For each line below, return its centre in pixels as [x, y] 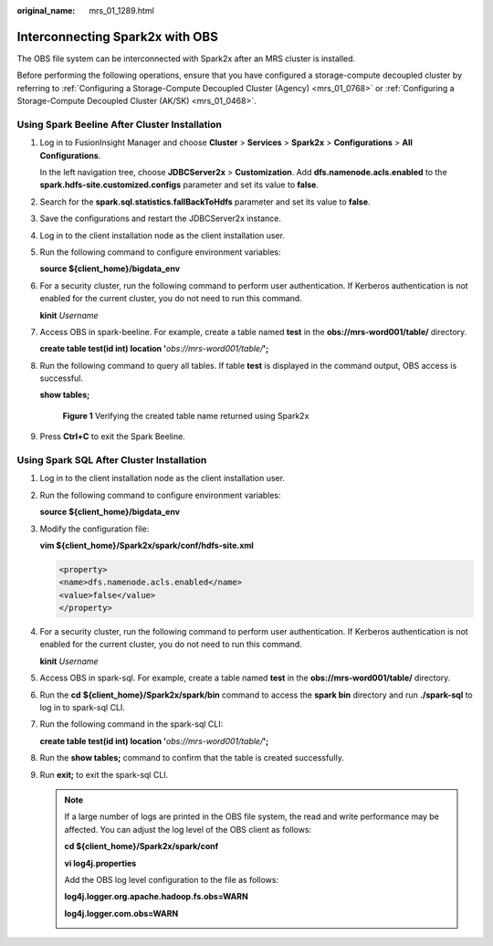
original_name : [46, 11]
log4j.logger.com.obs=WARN [121, 913]
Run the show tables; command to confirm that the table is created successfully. [192, 758]
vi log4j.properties [100, 863]
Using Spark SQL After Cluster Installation [112, 460]
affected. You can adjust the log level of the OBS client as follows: [188, 829]
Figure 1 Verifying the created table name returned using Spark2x [186, 415]
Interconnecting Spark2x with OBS [117, 37]
